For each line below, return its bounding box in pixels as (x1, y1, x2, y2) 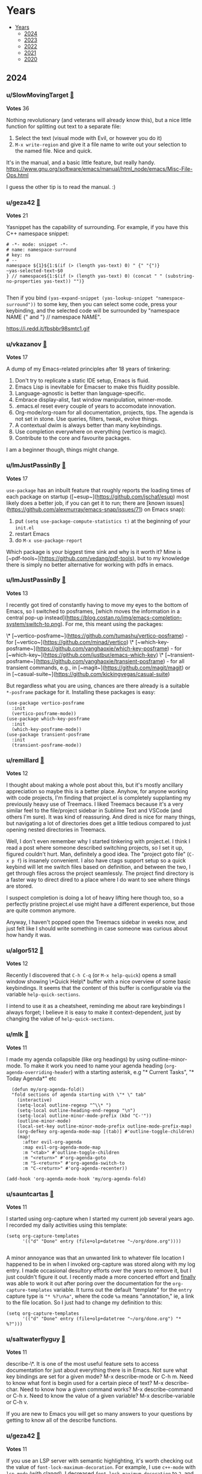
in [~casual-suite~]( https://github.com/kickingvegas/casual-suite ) (6, 670, 170, 677)
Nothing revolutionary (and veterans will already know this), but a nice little (6, 116, 192, 123)
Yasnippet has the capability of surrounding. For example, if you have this (6, 223, 189, 230)
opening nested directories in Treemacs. (6, 826, 106, 834)
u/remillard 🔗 (6, 756, 44, 764)
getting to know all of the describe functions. (6, 1417, 117, 1424)
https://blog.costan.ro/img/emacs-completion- (66, 614, 182, 621)
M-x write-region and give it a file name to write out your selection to (14, 141, 187, 148)
